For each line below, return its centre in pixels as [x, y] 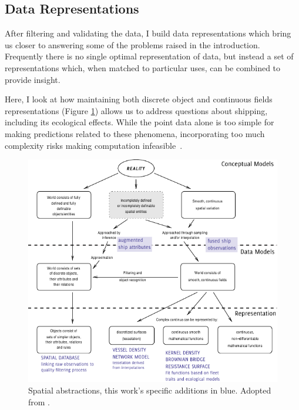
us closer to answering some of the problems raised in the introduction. [132, 44]
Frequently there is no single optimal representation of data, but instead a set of [149, 56]
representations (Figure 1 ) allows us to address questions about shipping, [136, 110]
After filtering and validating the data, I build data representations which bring [148, 33]
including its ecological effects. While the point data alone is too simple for [140, 122]
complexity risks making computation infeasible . [94, 145]
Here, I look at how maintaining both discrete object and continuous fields [139, 99]
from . [39, 401]
